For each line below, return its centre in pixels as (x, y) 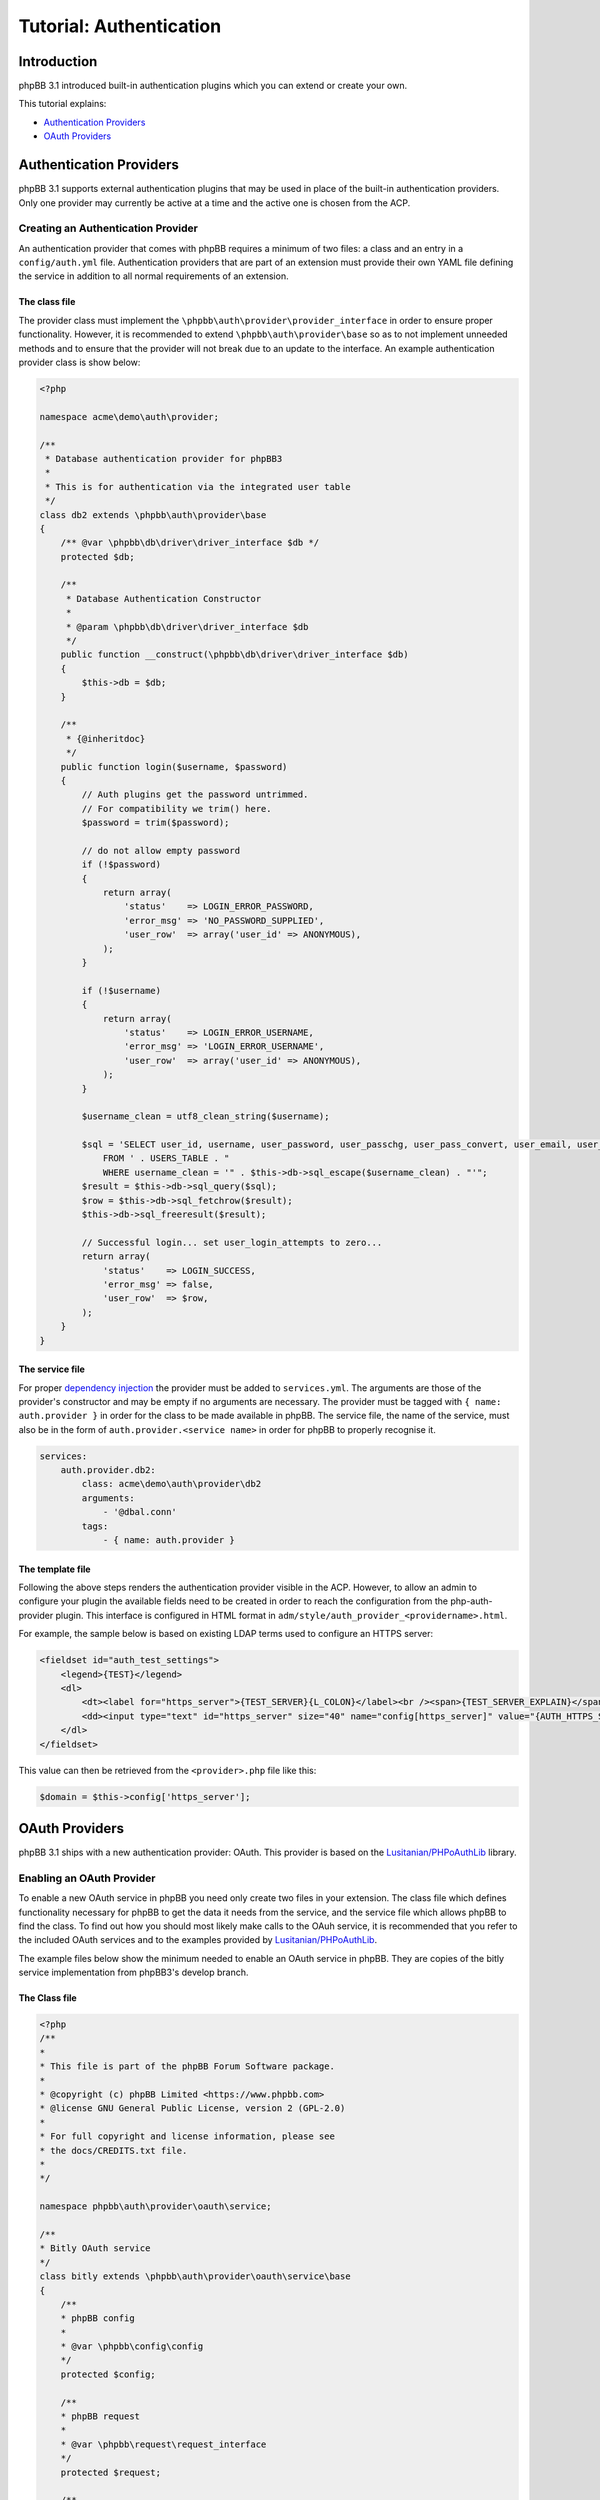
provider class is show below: (79, 362)
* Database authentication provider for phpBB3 (164, 458)
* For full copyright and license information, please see (187, 2136)
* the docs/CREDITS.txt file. (113, 2150)
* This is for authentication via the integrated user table (198, 486)
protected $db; (97, 556)
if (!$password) (121, 864)
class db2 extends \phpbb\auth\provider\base (153, 514)
